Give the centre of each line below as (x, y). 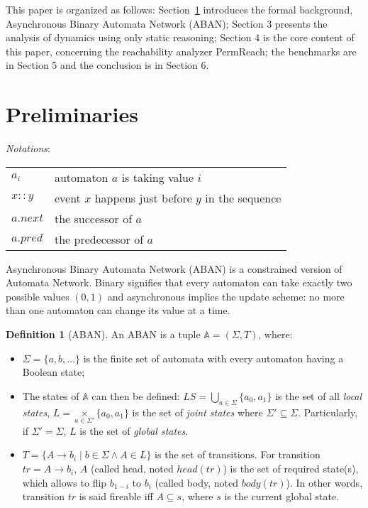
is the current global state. (282, 496)
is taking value (158, 177)
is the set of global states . (134, 430)
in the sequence (243, 198)
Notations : (28, 148)
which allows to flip (65, 482)
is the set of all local (319, 395)
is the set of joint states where (197, 412)
